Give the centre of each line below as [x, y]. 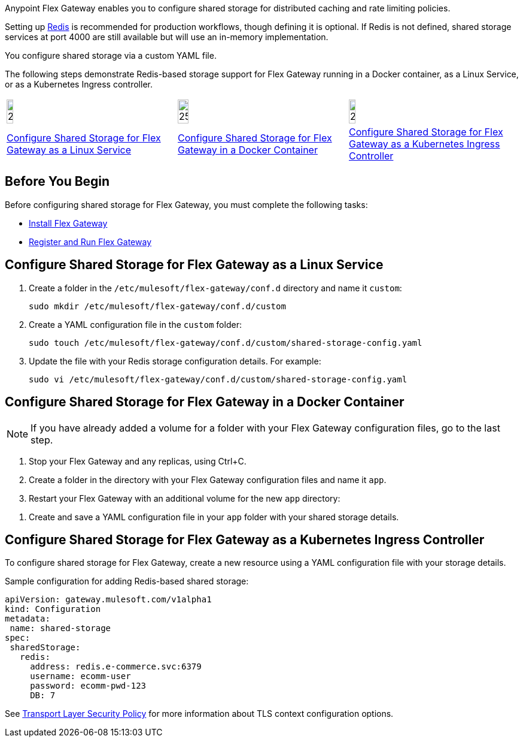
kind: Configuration [53, 609]
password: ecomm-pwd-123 [88, 686]
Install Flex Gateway [68, 223]
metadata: [28, 619]
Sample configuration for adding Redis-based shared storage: [127, 581]
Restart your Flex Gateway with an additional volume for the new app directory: [185, 498]
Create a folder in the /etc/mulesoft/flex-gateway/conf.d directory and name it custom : [215, 288]
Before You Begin [57, 182]
